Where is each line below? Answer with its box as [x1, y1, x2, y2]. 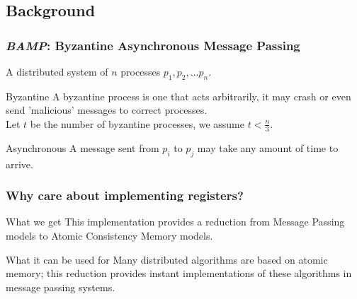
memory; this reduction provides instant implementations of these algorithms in [6, 266, 352, 281]
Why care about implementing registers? [6, 187, 244, 204]
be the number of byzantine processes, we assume [30, 116, 244, 131]
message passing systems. [6, 279, 115, 294]
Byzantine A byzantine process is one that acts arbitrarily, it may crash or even [6, 88, 351, 103]
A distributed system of [6, 64, 108, 78]
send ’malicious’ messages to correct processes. [6, 102, 208, 117]
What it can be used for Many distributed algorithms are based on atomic [6, 252, 328, 266]
